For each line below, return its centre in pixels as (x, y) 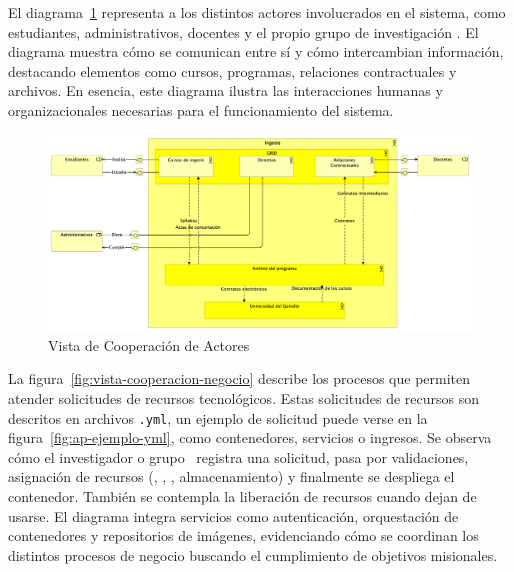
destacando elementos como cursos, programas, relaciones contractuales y (232, 70)
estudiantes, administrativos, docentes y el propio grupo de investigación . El (243, 31)
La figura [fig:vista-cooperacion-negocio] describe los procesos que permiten (239, 378)
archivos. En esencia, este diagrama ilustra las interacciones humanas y (225, 90)
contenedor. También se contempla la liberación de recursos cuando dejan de (242, 496)
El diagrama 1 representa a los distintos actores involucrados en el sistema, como (257, 12)
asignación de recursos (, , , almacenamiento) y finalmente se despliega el (231, 476)
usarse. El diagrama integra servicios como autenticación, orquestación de (233, 515)
